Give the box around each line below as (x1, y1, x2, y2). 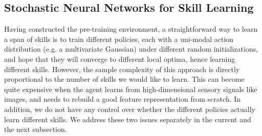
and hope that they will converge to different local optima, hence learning (4, 53, 235, 64)
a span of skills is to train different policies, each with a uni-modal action (4, 33, 234, 44)
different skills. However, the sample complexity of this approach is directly (4, 63, 240, 74)
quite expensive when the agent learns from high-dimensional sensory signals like (4, 83, 257, 94)
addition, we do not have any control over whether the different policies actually (4, 103, 256, 114)
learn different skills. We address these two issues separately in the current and (4, 114, 251, 124)
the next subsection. (4, 124, 67, 134)
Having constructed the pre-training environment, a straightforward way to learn (4, 24, 258, 34)
